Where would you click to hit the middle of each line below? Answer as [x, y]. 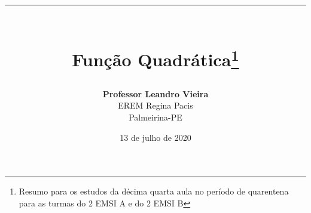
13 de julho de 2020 [155, 137]
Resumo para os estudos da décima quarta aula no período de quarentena [154, 191]
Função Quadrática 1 [155, 58]
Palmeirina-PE [155, 117]
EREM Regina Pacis [155, 105]
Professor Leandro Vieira [155, 93]
